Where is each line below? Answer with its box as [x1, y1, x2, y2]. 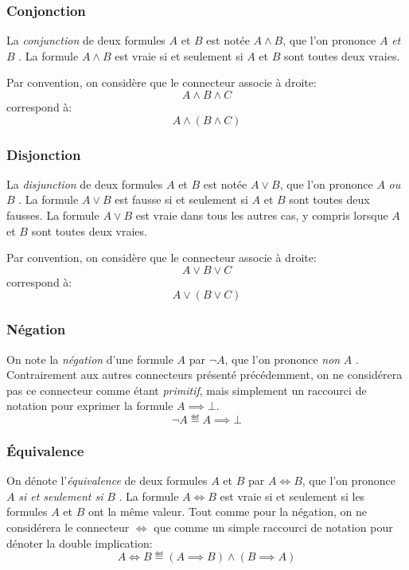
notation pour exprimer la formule [6, 397, 173, 414]
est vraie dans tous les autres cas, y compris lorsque [135, 207, 388, 223]
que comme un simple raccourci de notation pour [154, 518, 393, 535]
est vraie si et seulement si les [220, 487, 365, 504]
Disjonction [6, 144, 81, 164]
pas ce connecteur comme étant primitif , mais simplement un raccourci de [6, 381, 367, 398]
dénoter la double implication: [6, 534, 153, 551]
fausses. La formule [6, 207, 99, 223]
